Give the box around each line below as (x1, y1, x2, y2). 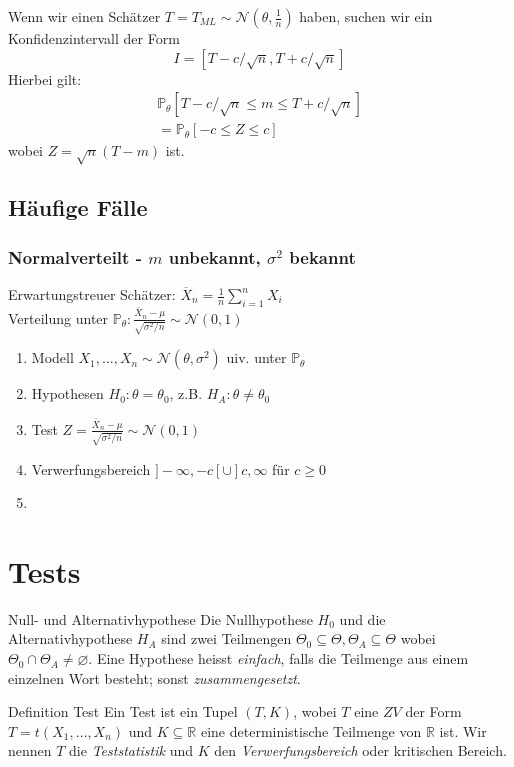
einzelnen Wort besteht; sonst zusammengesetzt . (8, 667, 301, 688)
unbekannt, (168, 244, 261, 269)
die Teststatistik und (69, 740, 194, 761)
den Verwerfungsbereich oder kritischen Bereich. (214, 740, 507, 761)
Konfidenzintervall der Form (8, 28, 180, 48)
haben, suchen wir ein (299, 6, 433, 26)
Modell (31, 347, 74, 368)
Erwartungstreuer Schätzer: (8, 284, 176, 305)
